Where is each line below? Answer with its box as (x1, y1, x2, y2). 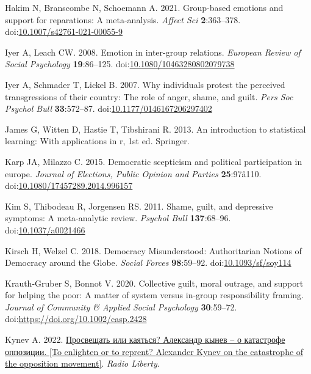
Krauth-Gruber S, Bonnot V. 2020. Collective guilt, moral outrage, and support (5, 276, 304, 289)
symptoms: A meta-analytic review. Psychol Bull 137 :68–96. (5, 211, 231, 224)
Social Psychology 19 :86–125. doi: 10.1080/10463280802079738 (5, 57, 235, 70)
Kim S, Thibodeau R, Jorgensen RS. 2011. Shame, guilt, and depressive (5, 199, 273, 212)
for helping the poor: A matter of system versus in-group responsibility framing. (5, 288, 304, 301)
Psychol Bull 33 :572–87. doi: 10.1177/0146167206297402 (5, 102, 212, 115)
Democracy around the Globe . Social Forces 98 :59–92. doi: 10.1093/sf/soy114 (5, 256, 291, 269)
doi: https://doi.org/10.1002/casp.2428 (5, 312, 147, 325)
